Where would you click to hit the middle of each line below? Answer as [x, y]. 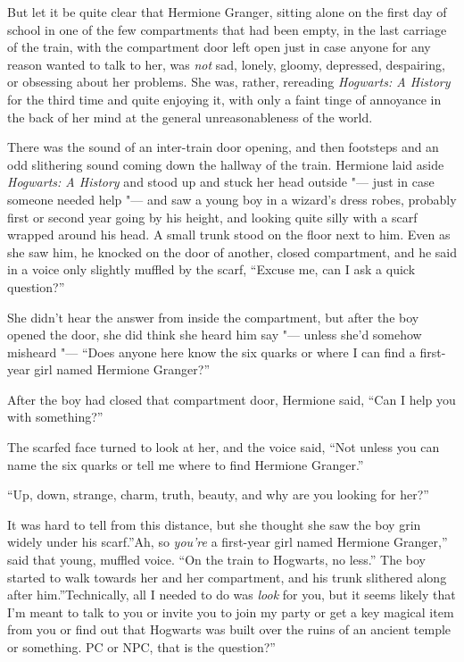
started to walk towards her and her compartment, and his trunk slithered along [227, 577]
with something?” [55, 417]
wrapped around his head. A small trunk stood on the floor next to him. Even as [229, 235]
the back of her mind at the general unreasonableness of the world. [190, 117]
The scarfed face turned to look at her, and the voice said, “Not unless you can [224, 447]
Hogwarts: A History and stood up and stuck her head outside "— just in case [221, 182]
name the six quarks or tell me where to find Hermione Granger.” [186, 464]
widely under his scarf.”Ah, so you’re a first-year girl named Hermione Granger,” [228, 542]
